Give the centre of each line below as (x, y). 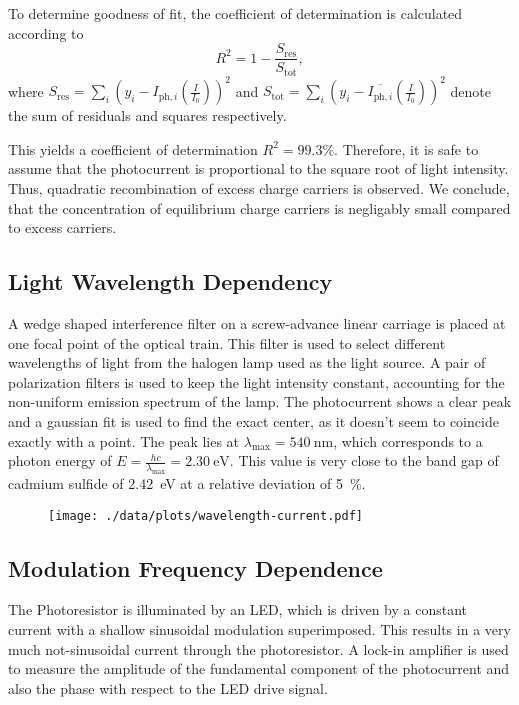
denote (470, 90)
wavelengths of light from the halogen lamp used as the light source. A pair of (247, 362)
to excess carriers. (62, 227)
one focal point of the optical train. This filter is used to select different (227, 342)
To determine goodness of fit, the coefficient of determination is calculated (235, 13)
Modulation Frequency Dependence (195, 567)
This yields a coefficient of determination (133, 148)
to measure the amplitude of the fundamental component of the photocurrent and (259, 668)
